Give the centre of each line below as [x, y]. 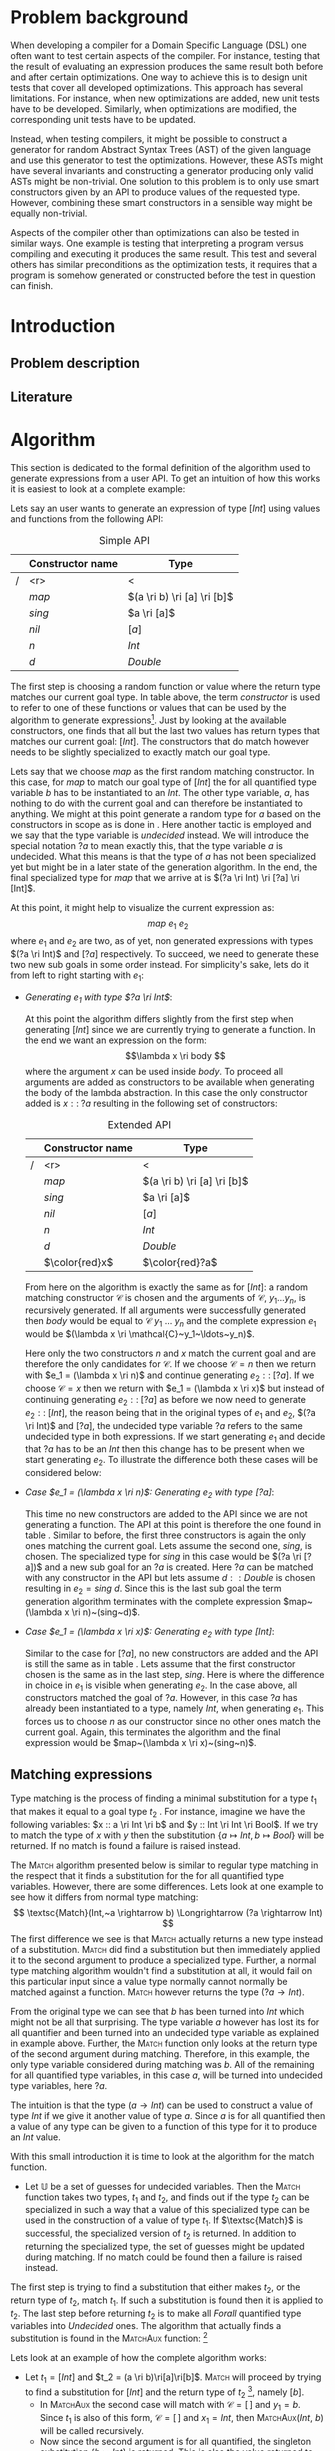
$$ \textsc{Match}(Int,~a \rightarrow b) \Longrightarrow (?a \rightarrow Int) [168, 1912]
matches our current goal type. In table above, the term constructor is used [165, 697]
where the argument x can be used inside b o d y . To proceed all [153, 1071]
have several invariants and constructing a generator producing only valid [162, 170]
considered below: [63, 1473]
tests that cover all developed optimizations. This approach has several [156, 87]
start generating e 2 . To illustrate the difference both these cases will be [171, 1461]
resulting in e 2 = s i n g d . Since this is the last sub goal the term [153, 1589]
